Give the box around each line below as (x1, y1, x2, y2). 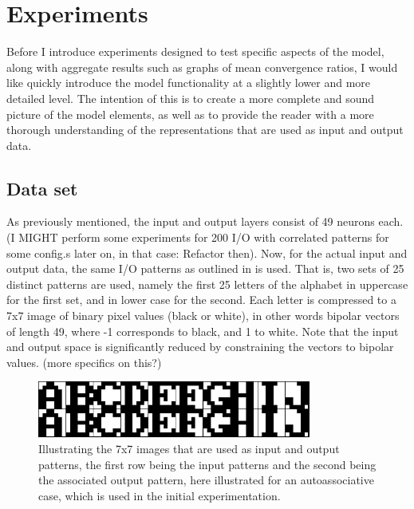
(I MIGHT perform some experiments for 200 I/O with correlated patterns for (6, 229, 389, 246)
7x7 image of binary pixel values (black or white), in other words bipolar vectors (6, 307, 400, 324)
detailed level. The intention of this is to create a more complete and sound (6, 89, 375, 106)
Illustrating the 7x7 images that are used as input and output (38, 440, 340, 456)
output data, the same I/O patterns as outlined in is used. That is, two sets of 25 (6, 260, 404, 277)
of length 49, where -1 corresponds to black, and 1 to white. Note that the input (6, 322, 399, 339)
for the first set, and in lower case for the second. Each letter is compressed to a (6, 291, 396, 308)
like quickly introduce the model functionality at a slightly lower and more (6, 74, 370, 91)
